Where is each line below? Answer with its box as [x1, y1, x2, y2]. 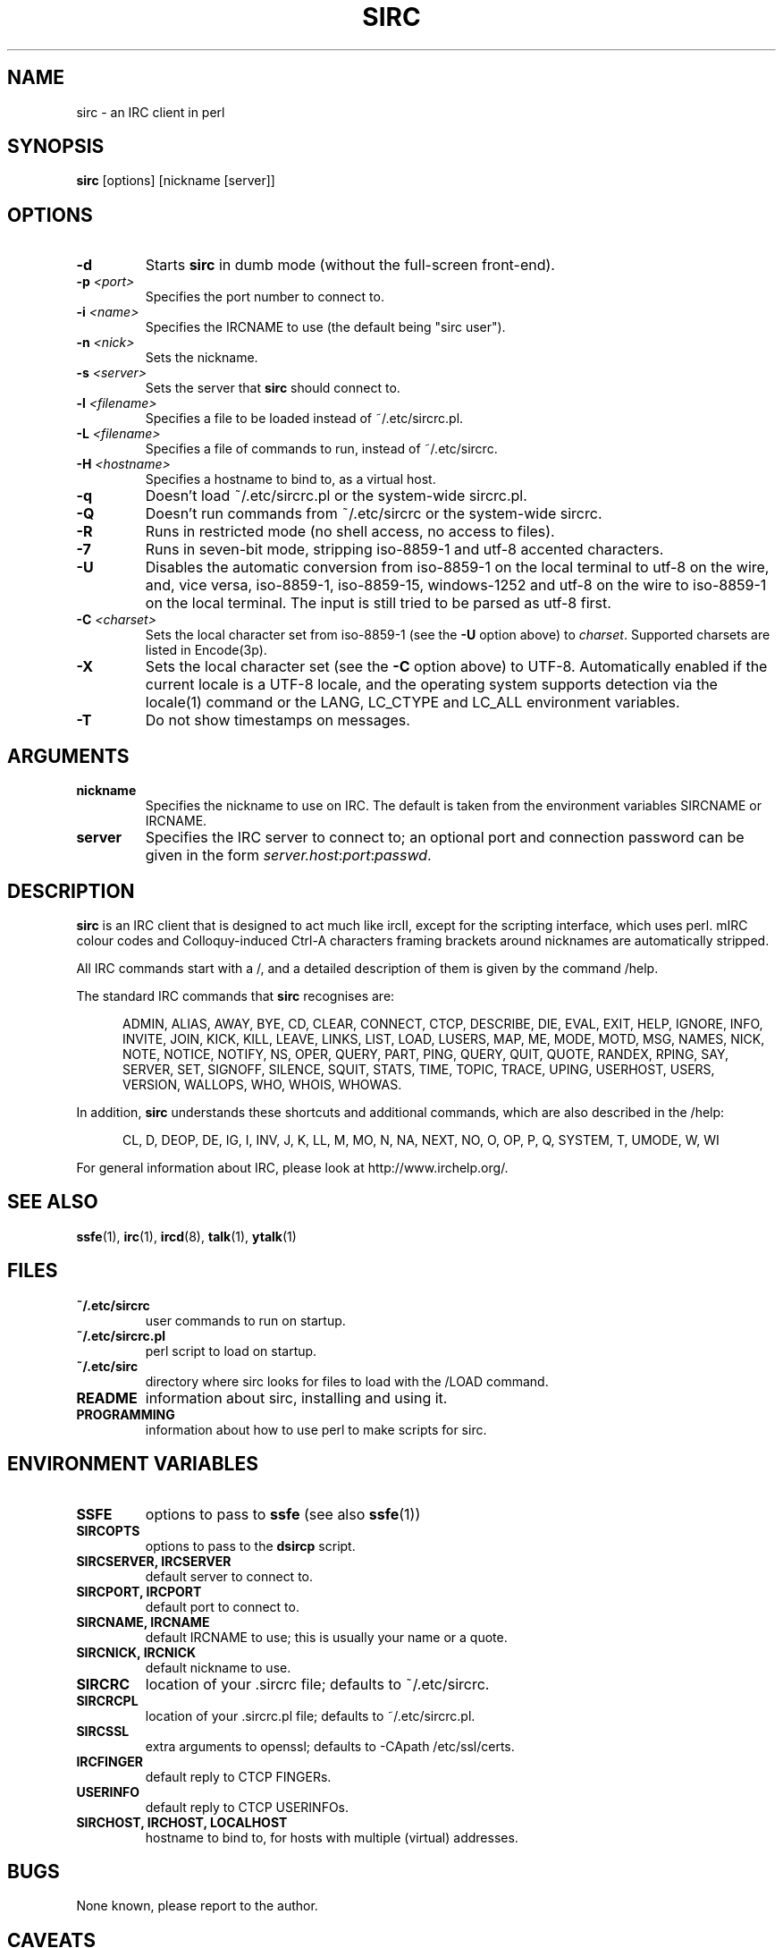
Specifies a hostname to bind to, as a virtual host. [145, 471, 436, 487]
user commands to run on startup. [145, 1312, 346, 1328]
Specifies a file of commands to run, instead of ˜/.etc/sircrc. [145, 441, 498, 457]
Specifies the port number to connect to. [145, 289, 384, 305]
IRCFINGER [76, 1753, 143, 1769]
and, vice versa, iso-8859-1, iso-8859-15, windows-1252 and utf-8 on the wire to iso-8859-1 [145, 576, 767, 595]
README [76, 1388, 138, 1407]
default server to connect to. [145, 1568, 314, 1584]
